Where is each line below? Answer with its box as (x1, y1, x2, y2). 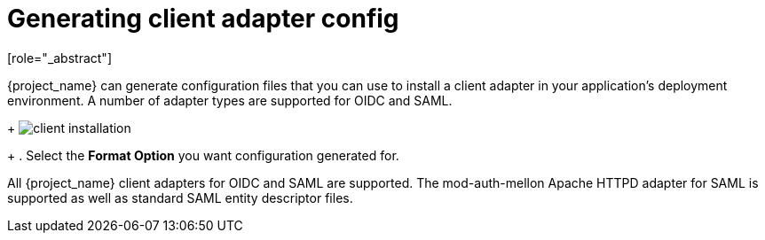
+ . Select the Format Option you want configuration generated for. (7, 147, 399, 163)
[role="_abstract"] (7, 50, 113, 66)
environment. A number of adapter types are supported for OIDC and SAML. (7, 92, 453, 108)
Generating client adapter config (7, 4, 399, 34)
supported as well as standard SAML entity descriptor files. (7, 190, 353, 205)
